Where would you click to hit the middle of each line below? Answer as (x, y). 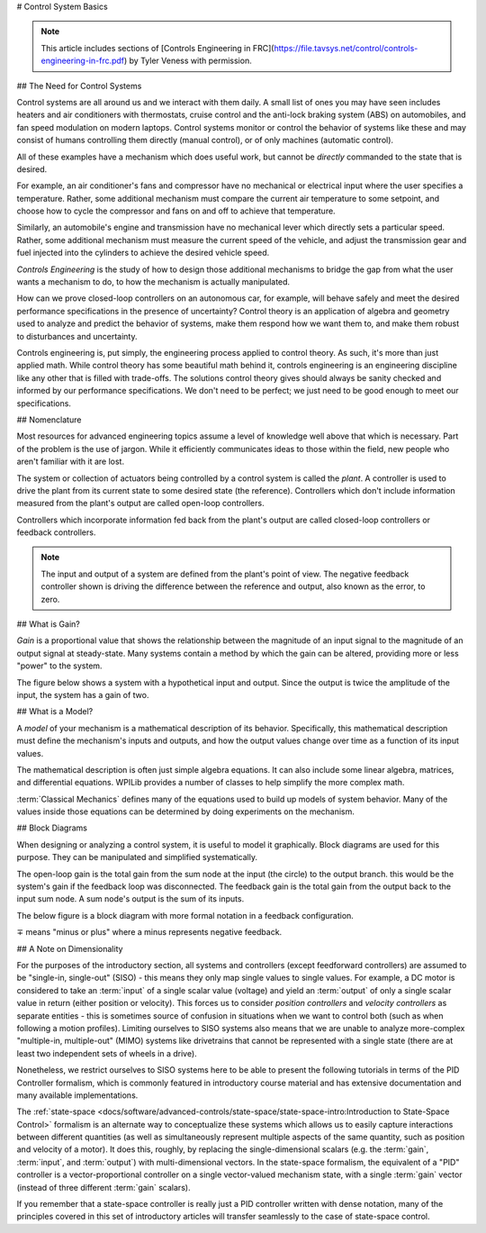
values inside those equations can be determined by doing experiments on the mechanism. (186, 811)
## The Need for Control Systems (79, 86)
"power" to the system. (59, 666)
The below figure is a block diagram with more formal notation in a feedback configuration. (185, 915)
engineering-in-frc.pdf (83, 61)
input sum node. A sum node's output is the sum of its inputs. (130, 899)
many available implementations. (77, 1095)
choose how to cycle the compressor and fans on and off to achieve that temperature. (176, 211)
